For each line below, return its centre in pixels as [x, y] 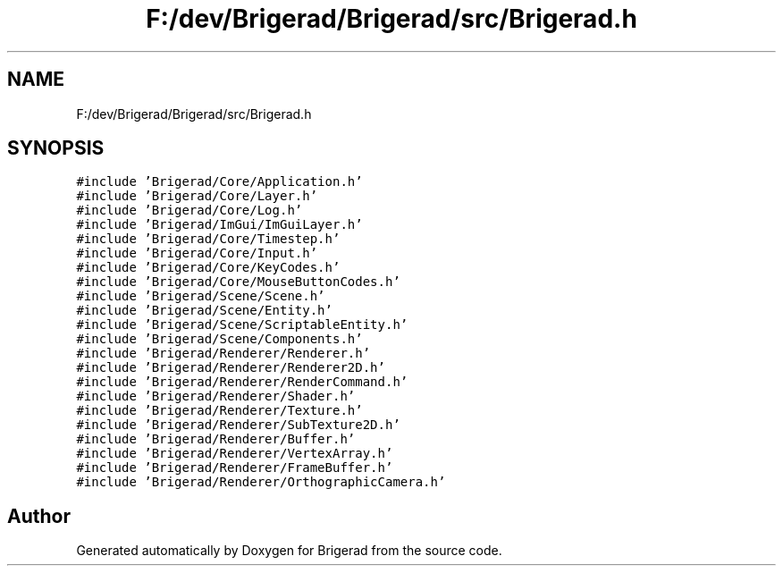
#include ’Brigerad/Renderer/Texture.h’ [219, 411]
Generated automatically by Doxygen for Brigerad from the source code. [289, 551]
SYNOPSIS [56, 148]
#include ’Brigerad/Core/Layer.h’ [197, 196]
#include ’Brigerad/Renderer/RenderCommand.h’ [242, 382]
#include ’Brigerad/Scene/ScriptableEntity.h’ [242, 325]
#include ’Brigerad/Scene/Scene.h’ [201, 296]
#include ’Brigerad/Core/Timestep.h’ [208, 239]
